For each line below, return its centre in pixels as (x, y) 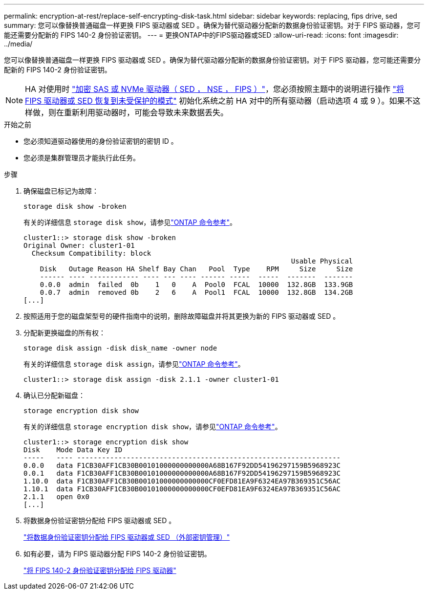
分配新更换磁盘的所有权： (64, 333)
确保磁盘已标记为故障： (61, 191)
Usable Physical (322, 261)
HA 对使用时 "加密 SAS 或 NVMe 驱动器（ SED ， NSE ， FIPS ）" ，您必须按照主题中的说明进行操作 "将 (214, 89)
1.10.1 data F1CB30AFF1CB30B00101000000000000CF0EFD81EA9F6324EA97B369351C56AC (182, 489)
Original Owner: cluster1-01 (79, 245)
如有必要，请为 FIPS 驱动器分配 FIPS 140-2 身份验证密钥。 (117, 554)
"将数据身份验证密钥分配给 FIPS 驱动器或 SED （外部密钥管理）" (127, 537)
